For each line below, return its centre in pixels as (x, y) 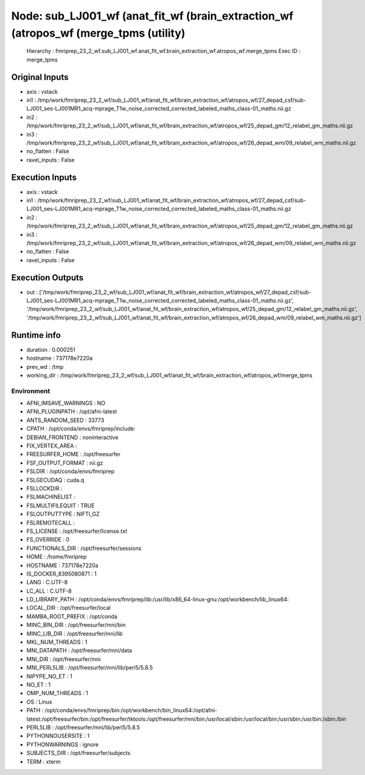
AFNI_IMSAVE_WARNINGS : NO (66, 403)
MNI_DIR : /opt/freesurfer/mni (64, 659)
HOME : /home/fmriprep (57, 557)
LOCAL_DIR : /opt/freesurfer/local (68, 608)
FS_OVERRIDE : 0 (48, 540)
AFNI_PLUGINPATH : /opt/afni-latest (72, 412)
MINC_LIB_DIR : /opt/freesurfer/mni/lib (75, 634)
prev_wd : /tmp (45, 366)
